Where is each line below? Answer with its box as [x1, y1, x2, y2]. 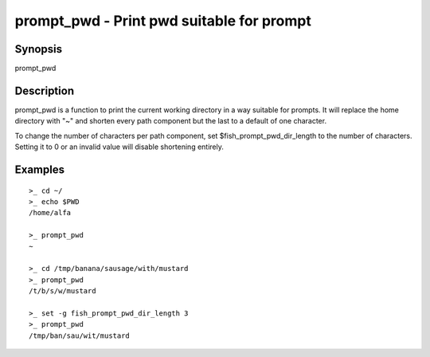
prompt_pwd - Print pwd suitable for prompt [14, 12, 312, 29]
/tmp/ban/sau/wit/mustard [29, 331, 131, 340]
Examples [14, 163, 65, 176]
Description [14, 84, 75, 97]
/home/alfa [29, 208, 72, 218]
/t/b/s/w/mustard [29, 287, 96, 296]
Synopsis [14, 42, 63, 56]
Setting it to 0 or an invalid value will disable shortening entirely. [14, 142, 225, 151]
